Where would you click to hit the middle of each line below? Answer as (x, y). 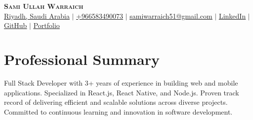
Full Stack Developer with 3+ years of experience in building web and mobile (121, 82)
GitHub (16, 25)
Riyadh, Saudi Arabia (37, 15)
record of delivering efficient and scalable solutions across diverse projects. (116, 102)
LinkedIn (232, 15)
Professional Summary (82, 59)
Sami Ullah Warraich (44, 6)
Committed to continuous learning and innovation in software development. (118, 111)
